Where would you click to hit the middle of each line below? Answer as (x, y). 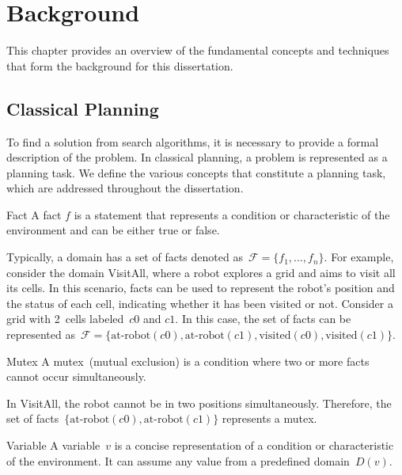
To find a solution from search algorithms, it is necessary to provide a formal (193, 141)
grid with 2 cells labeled (65, 319)
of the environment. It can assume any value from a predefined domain (178, 460)
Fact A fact (34, 214)
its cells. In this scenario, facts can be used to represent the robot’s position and (201, 288)
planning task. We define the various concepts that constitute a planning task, (196, 172)
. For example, (359, 257)
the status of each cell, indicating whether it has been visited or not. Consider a (200, 303)
